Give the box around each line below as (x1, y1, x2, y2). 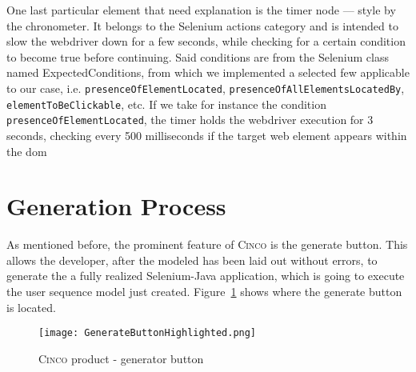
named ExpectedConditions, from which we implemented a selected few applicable (6, 64, 410, 81)
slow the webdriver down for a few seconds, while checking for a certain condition (6, 33, 406, 50)
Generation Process (6, 190, 226, 222)
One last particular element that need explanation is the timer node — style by (6, 2, 396, 18)
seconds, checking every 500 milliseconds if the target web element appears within (6, 126, 407, 143)
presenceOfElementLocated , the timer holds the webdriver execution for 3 (6, 111, 374, 128)
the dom (6, 142, 47, 159)
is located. (6, 298, 56, 315)
